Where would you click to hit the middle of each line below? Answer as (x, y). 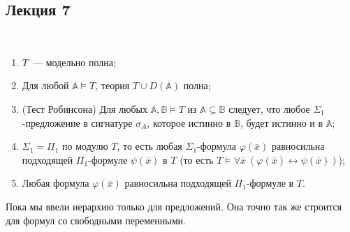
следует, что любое (269, 108)
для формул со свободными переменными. (96, 220)
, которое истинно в (189, 122)
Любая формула (56, 183)
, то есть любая (150, 146)
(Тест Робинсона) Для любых (85, 108)
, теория (112, 85)
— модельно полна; (74, 62)
